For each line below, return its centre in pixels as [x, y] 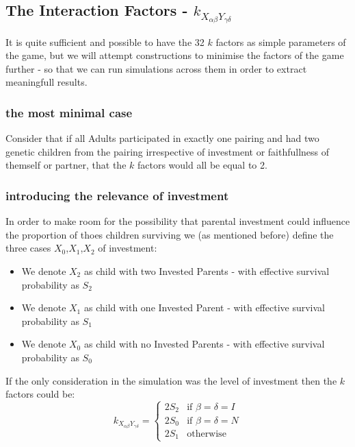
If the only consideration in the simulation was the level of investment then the [171, 380]
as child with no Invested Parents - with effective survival [204, 344]
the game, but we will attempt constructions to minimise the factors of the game [175, 55]
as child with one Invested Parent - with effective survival [204, 307]
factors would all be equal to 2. [202, 165]
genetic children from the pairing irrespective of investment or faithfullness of [168, 151]
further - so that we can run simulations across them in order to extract [156, 68]
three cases [28, 248]
